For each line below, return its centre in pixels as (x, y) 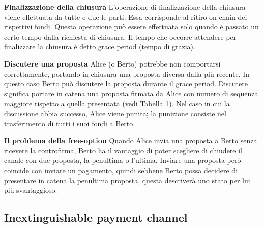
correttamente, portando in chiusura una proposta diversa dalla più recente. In (127, 73)
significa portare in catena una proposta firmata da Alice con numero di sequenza (131, 93)
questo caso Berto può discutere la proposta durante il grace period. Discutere (126, 84)
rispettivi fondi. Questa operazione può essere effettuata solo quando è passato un (131, 27)
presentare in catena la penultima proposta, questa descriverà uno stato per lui (127, 180)
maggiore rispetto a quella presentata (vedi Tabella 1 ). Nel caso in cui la (117, 103)
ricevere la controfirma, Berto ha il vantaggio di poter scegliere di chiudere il (123, 150)
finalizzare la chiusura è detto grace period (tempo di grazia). (100, 46)
